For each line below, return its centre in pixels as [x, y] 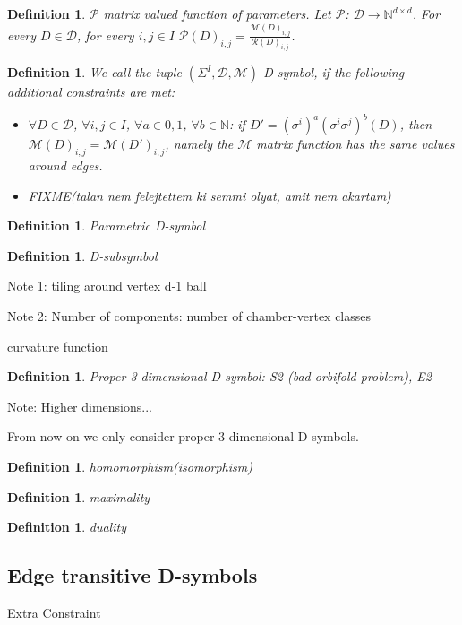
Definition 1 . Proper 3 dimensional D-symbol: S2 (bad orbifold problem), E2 [219, 376]
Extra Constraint [54, 612]
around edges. [65, 165]
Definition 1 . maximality [79, 496]
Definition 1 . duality [67, 527]
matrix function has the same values [355, 144]
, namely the [199, 144]
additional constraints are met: [91, 92]
